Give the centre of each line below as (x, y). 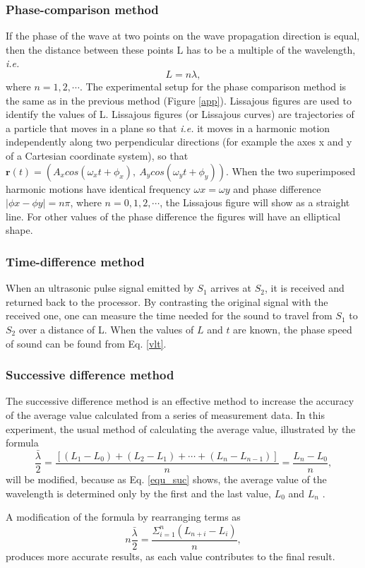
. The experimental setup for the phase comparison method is (213, 86)
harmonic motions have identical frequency (98, 188)
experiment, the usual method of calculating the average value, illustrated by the (181, 428)
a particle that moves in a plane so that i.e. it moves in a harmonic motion (168, 128)
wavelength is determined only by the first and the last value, (138, 493)
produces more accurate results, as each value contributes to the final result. (170, 556)
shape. (19, 230)
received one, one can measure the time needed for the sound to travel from (169, 315)
